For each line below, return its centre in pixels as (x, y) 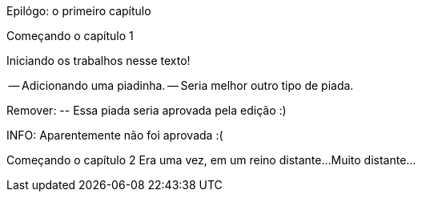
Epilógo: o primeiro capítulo (79, 11)
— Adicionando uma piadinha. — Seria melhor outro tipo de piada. (181, 85)
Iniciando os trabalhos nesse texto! (98, 61)
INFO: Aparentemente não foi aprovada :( (115, 135)
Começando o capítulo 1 (70, 36)
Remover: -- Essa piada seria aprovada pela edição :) (147, 110)
